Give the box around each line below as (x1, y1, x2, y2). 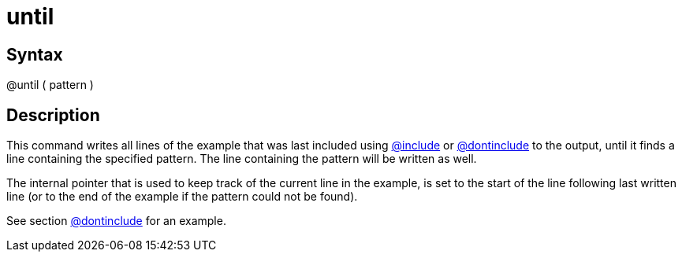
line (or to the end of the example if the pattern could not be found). (6, 190, 358, 204)
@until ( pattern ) (6, 78, 94, 92)
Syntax (6, 44, 63, 64)
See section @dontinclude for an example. (6, 214, 226, 228)
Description (6, 105, 100, 125)
